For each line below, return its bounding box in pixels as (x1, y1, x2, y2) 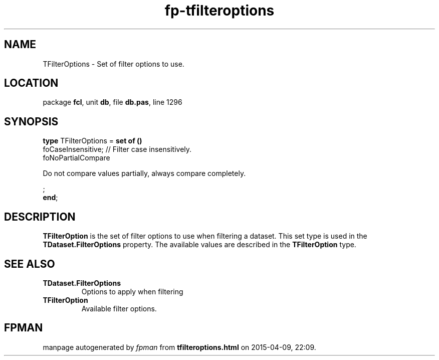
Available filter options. (81, 304, 157, 313)
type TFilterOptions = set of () (43, 136, 142, 145)
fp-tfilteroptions (164, 2, 275, 19)
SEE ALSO (4, 257, 55, 270)
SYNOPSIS (4, 115, 59, 128)
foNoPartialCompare (43, 153, 110, 162)
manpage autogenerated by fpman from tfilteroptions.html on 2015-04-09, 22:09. (43, 342, 316, 351)
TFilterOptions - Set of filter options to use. (43, 59, 184, 68)
